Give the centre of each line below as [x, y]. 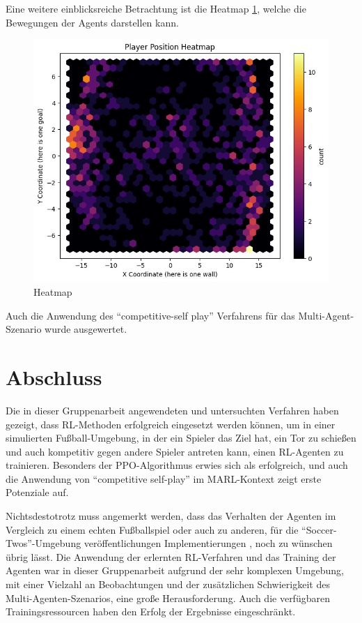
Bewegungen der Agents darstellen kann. [92, 22]
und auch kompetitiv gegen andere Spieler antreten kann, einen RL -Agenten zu [175, 451]
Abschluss [54, 376]
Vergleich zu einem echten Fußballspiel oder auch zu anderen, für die [152, 529]
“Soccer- [319, 529]
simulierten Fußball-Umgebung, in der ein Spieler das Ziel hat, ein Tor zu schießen [181, 438]
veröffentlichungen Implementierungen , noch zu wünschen [208, 543]
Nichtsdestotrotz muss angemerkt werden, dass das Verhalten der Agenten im [171, 516]
